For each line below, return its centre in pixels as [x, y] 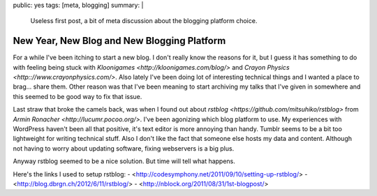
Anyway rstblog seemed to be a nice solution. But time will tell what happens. [124, 161]
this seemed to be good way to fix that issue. [77, 96]
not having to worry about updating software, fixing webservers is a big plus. [124, 148]
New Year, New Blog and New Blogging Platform [119, 41]
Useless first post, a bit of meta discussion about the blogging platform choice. [144, 21]
